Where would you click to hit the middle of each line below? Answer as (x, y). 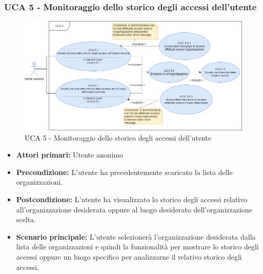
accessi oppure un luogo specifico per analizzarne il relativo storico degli (129, 257)
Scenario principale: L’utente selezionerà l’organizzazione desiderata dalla (136, 236)
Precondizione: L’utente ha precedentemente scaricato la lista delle (124, 172)
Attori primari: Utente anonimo (70, 155)
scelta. (26, 219)
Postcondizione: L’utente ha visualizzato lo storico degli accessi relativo (132, 199)
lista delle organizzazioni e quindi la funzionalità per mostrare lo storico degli (137, 247)
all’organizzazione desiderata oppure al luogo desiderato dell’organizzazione (134, 209)
